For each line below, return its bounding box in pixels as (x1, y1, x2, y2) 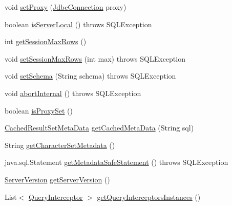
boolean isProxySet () (5, 105, 73, 116)
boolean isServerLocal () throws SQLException (5, 18, 152, 29)
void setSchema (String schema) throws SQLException (5, 70, 176, 81)
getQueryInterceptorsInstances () (97, 191, 201, 202)
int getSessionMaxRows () (5, 36, 87, 47)
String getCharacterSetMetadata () (5, 139, 115, 150)
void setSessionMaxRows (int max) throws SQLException (5, 53, 185, 64)
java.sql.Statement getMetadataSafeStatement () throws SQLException (5, 157, 228, 167)
